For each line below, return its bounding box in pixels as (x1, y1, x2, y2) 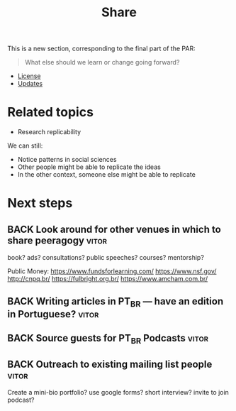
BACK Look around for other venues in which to (7, 223, 221, 235)
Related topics (7, 104, 94, 121)
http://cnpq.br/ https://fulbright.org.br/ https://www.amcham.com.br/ (7, 275, 208, 283)
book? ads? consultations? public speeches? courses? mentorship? (7, 253, 204, 262)
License (17, 72, 41, 80)
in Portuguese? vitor (7, 308, 99, 320)
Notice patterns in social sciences (17, 155, 117, 164)
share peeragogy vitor (7, 234, 108, 246)
